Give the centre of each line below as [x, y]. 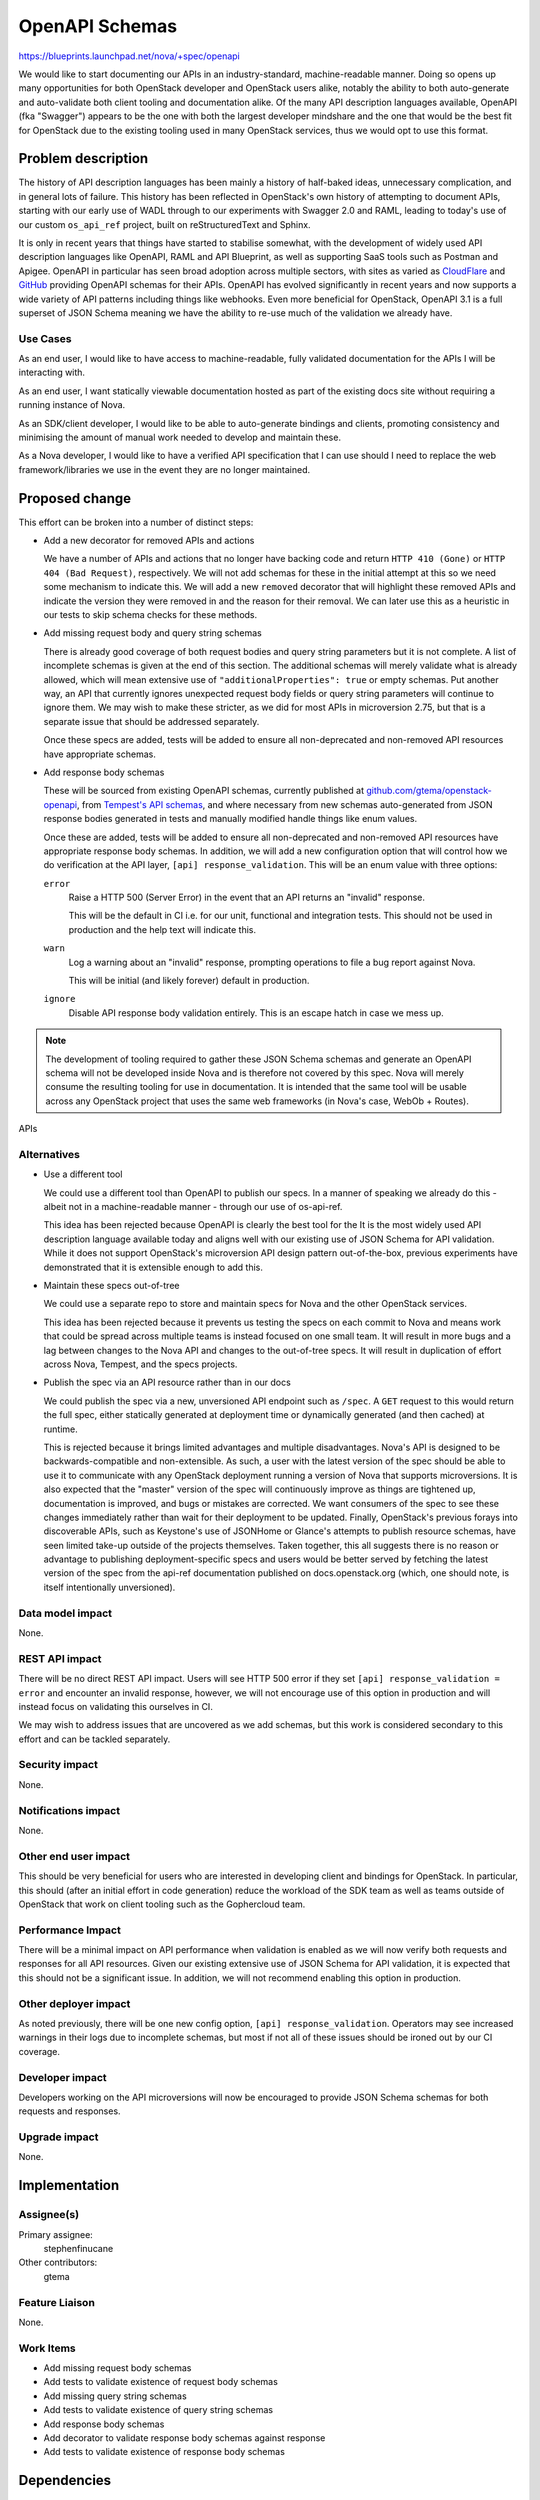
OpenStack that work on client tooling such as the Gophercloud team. [162, 1904]
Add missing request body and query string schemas [152, 633]
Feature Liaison [56, 2302]
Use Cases [45, 338]
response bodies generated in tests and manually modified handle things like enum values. [230, 819]
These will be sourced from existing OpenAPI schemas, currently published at [204, 791]
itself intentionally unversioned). [109, 1587]
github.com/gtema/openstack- [429, 791]
